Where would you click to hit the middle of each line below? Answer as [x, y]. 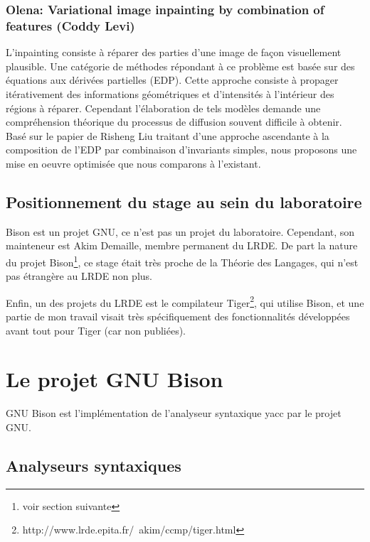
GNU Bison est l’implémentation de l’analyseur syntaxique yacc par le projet [174, 413]
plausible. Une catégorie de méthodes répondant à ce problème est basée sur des [180, 66]
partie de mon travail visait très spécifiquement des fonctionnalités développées [178, 316]
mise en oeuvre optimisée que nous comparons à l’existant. [133, 163]
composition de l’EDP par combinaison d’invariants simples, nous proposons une [181, 150]
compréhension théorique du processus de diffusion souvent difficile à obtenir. [174, 122]
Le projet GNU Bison [115, 379]
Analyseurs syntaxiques [94, 465]
